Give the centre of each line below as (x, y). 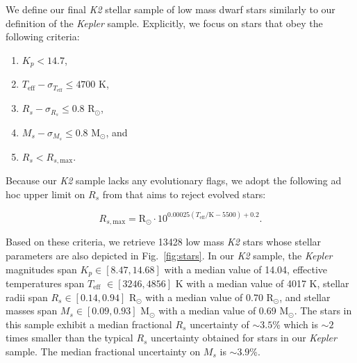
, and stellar (305, 297)
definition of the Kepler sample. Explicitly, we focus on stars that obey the (164, 23)
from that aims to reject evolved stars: (184, 194)
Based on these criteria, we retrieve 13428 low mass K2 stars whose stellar (164, 242)
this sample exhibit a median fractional (89, 324)
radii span (27, 297)
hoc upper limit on (45, 194)
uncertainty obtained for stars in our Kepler (244, 338)
